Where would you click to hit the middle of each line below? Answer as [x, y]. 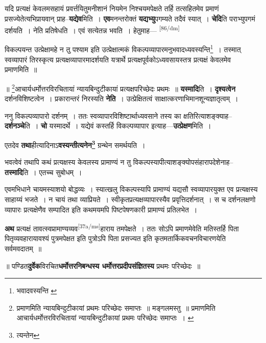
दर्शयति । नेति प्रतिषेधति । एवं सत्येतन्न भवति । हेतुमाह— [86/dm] [92, 29]
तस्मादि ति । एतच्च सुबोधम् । [43, 172]
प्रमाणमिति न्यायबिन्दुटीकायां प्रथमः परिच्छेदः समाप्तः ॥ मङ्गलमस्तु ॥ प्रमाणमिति [116, 307]
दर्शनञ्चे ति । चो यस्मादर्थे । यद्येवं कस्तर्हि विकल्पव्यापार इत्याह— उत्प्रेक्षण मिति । [108, 126]
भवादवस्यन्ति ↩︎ [37, 291]
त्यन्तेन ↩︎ [28, 335]
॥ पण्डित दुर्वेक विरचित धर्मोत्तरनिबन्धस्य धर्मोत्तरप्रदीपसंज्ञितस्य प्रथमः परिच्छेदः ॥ [103, 265]
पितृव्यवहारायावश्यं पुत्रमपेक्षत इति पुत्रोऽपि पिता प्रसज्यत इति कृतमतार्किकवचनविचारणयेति [115, 238]
